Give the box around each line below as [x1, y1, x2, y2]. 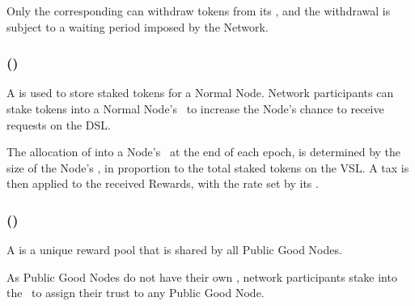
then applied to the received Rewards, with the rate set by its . [6, 175, 319, 192]
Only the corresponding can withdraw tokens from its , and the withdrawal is [6, 2, 391, 19]
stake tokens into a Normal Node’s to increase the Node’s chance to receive [6, 100, 384, 117]
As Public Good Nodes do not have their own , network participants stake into [6, 268, 397, 285]
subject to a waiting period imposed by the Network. [6, 18, 269, 35]
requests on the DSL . [6, 116, 111, 133]
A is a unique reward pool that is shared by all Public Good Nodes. [6, 241, 342, 258]
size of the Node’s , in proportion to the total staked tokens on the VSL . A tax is [6, 159, 409, 176]
